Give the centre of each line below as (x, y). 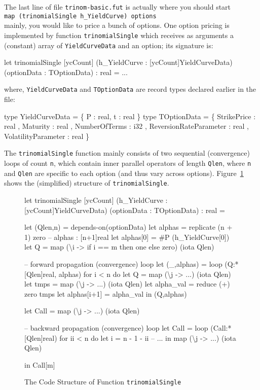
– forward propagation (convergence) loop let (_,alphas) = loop (123, 264)
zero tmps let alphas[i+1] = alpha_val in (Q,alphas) (106, 293)
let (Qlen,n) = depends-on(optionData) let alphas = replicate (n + (128, 227)
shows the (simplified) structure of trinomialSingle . (87, 183)
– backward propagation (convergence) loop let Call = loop (116, 328)
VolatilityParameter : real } (47, 136)
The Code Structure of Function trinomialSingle (103, 382)
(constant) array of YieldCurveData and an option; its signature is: (109, 45)
